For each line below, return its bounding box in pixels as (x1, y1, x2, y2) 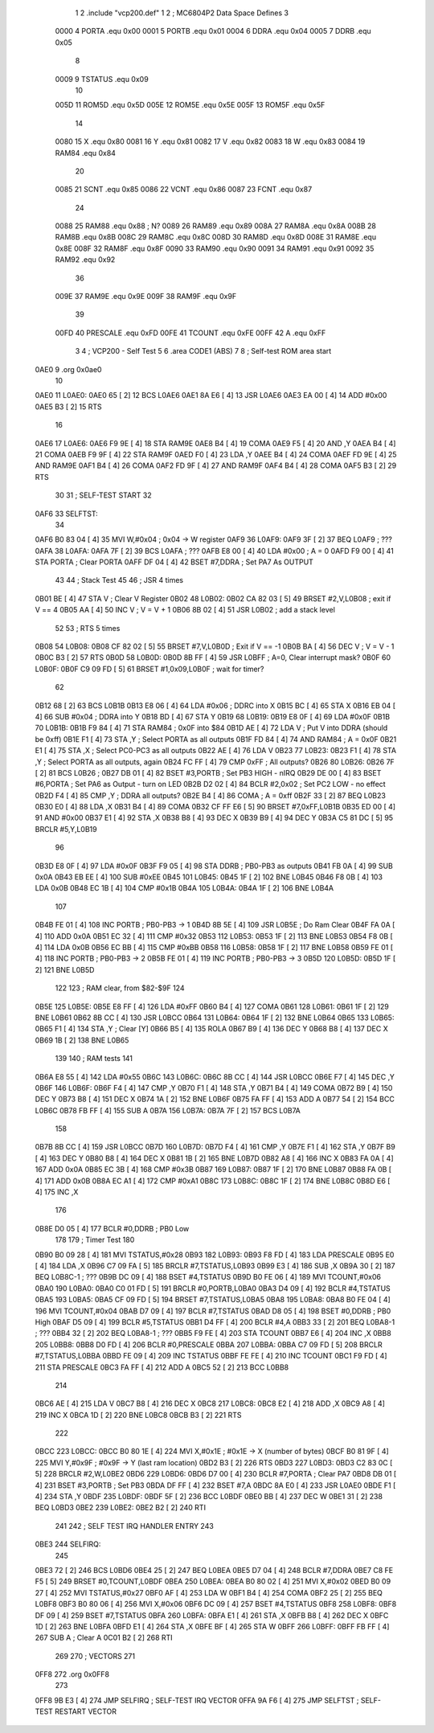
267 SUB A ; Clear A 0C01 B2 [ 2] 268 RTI (35, 1633, 173, 1643)
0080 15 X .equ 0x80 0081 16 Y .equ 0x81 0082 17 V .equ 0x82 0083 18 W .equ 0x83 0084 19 (55, 137, 366, 146)
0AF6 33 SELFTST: (35, 509, 98, 518)
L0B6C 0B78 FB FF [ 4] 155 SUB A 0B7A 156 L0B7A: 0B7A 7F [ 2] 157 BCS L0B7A (35, 1105, 301, 1115)
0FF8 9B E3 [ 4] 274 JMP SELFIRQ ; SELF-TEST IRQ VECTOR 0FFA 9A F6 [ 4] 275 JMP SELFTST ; (35, 1695, 359, 1705)
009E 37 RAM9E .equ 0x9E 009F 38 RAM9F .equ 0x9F (55, 292, 237, 301)
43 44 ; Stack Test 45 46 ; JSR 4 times (55, 576, 184, 585)
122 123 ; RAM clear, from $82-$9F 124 (55, 983, 185, 993)
